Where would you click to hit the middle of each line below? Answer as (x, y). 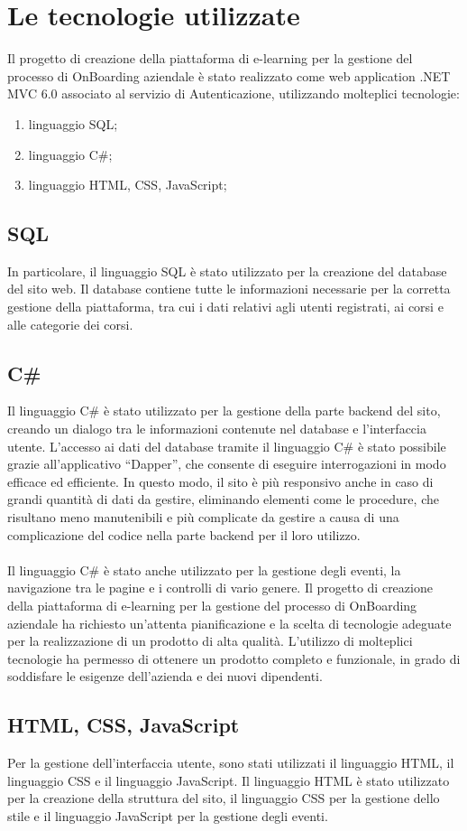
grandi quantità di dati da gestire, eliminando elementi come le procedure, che (223, 499)
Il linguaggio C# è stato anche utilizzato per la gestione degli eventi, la (204, 570)
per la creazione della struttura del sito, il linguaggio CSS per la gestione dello (224, 798)
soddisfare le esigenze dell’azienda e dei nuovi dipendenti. (165, 676)
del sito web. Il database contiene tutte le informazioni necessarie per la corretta (229, 289)
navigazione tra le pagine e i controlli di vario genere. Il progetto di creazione (220, 588)
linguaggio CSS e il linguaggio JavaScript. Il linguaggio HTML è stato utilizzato (229, 780)
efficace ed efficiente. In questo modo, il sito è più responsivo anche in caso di (220, 481)
